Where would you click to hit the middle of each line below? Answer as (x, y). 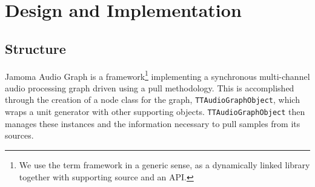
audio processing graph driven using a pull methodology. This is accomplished (150, 87)
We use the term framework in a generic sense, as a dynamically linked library (164, 164)
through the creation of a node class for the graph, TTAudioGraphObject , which (152, 100)
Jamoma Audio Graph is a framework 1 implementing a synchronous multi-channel (157, 75)
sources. (19, 135)
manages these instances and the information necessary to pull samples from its (153, 123)
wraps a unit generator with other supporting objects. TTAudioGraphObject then (155, 112)
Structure (35, 48)
